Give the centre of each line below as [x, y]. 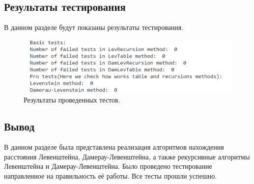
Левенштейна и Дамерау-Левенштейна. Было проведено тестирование [108, 166]
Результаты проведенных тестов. [72, 100]
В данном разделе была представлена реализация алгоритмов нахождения [114, 146]
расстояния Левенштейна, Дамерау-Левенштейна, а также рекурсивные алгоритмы [127, 156]
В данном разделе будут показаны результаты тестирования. [94, 27]
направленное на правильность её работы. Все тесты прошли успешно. [111, 175]
